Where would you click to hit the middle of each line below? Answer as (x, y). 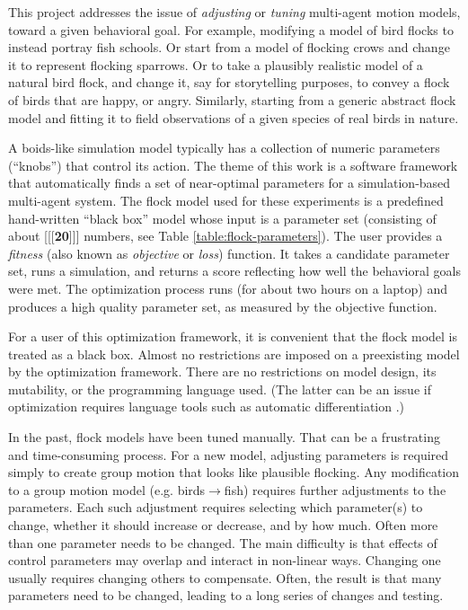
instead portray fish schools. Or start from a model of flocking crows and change (229, 47)
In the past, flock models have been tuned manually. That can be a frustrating (224, 437)
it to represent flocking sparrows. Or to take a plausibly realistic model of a (216, 64)
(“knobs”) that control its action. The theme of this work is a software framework (233, 165)
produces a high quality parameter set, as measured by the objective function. (223, 306)
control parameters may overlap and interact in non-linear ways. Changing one (225, 560)
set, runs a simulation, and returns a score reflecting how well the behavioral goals (234, 271)
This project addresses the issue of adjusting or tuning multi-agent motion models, (234, 12)
